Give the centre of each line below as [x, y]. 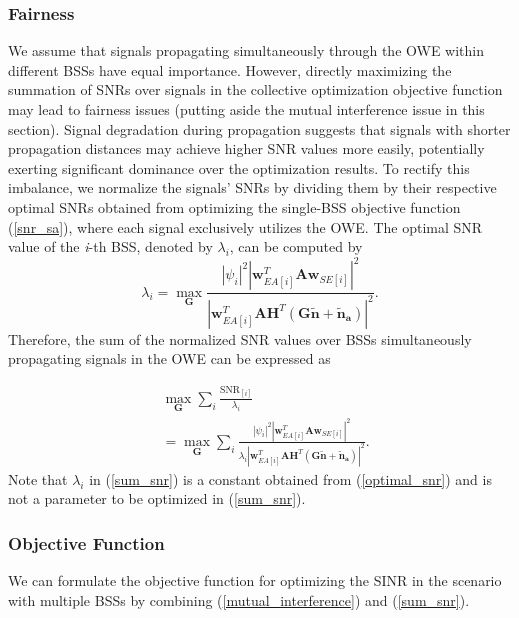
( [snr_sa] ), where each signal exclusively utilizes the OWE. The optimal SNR [245, 226]
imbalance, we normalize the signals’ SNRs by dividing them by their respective [252, 187]
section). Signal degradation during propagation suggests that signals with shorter [259, 128]
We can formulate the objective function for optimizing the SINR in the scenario [255, 580]
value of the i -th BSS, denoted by [110, 246]
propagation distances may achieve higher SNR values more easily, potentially [246, 148]
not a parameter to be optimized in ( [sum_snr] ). [157, 498]
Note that [38, 478]
